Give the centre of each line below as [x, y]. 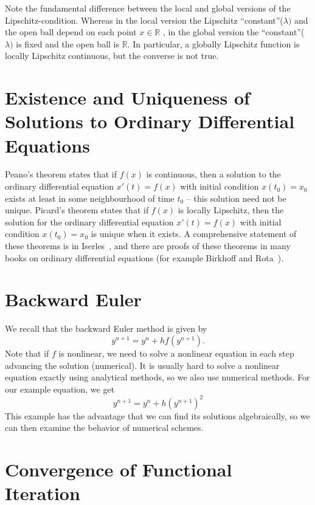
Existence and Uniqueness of [127, 98]
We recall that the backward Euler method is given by [106, 328]
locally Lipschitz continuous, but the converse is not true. [112, 56]
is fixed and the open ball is [68, 43]
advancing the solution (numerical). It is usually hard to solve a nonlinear [142, 365]
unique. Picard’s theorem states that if [77, 210]
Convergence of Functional [119, 469]
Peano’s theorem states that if [61, 174]
